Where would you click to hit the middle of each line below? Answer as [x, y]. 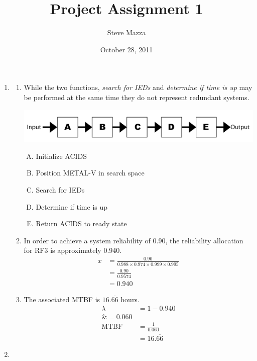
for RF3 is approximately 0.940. [73, 250]
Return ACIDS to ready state [81, 223]
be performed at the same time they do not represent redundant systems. [137, 97]
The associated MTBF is [62, 299]
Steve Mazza [126, 32]
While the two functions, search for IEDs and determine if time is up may [138, 87]
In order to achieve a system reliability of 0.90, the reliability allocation [134, 240]
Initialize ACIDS [61, 156]
